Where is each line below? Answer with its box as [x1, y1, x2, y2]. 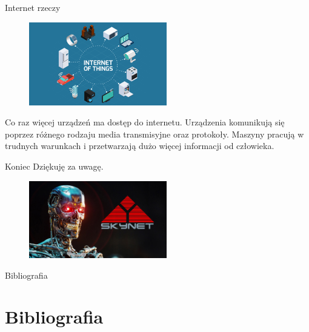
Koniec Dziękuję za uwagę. [5, 160, 104, 173]
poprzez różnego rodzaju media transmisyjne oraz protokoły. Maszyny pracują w [5, 127, 304, 140]
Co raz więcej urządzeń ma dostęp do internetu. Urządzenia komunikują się [5, 116, 285, 128]
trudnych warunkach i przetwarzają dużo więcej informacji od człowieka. [5, 139, 274, 152]
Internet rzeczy [5, 1, 61, 13]
